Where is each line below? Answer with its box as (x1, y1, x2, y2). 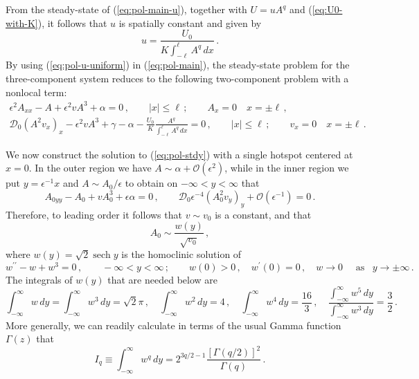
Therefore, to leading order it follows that (6, 207, 182, 221)
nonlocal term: (6, 84, 67, 99)
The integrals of (6, 272, 73, 286)
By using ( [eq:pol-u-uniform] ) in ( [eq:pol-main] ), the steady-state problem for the (6, 57, 350, 72)
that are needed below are (107, 272, 218, 286)
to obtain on (125, 176, 178, 190)
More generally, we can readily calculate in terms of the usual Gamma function (6, 317, 341, 332)
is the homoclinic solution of (121, 247, 242, 261)
